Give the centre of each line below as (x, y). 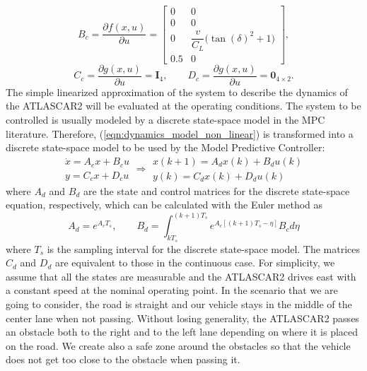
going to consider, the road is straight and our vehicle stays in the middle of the (179, 304)
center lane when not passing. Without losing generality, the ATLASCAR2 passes (182, 318)
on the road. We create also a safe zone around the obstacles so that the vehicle (178, 345)
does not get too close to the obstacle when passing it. (123, 359)
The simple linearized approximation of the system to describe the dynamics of (177, 92)
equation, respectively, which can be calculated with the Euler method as (164, 205)
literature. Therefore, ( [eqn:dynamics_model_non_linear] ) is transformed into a (180, 133)
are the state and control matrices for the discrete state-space (216, 190)
